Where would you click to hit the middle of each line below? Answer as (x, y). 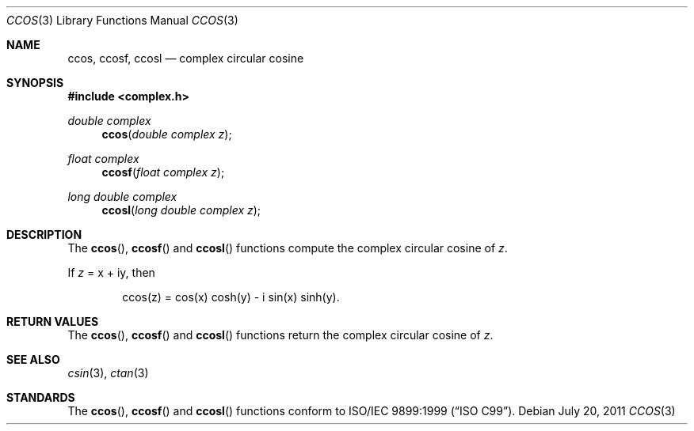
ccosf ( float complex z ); (163, 172)
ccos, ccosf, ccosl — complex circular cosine (186, 58)
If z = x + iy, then (111, 272)
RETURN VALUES (53, 321)
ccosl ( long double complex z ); (181, 210)
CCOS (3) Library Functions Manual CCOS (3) (122, 20)
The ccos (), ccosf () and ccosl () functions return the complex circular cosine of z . (280, 335)
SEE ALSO (33, 359)
